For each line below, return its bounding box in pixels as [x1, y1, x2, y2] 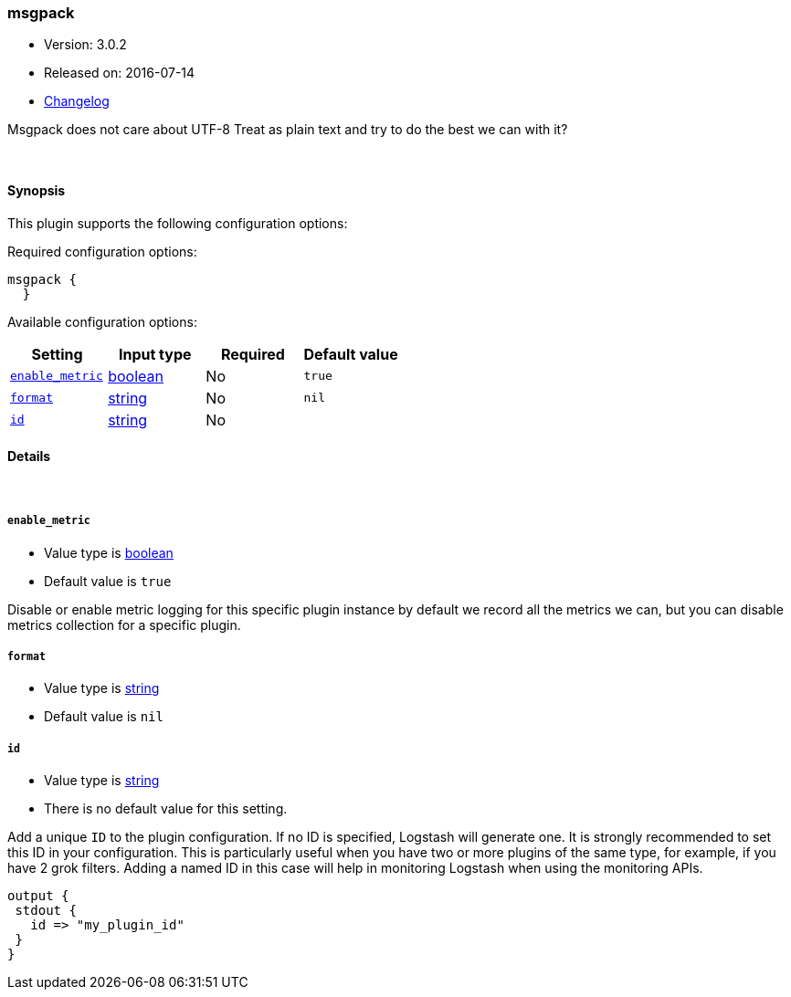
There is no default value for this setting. [44, 801, 288, 817]
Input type [118, 344, 192, 363]
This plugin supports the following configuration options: [7, 215, 348, 231]
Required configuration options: [7, 243, 197, 259]
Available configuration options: [7, 313, 197, 330]
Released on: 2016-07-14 [44, 65, 195, 81]
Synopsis [7, 182, 66, 198]
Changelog [44, 93, 110, 110]
